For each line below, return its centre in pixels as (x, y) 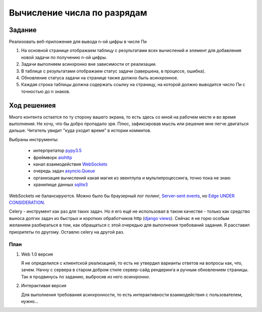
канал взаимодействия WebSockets (70, 164)
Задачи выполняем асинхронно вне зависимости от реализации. (89, 64)
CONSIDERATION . (27, 202)
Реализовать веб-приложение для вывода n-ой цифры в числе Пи (78, 42)
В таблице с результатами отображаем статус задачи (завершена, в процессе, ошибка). (113, 71)
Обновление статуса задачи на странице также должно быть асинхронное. (100, 78)
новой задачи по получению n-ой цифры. (64, 57)
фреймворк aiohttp (53, 157)
